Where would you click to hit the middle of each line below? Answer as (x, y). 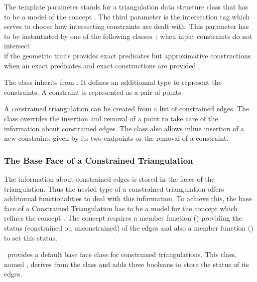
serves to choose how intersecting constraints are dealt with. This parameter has (127, 26)
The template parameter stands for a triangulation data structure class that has (126, 6)
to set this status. (31, 237)
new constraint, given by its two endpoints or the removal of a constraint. (116, 138)
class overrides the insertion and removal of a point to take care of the (111, 118)
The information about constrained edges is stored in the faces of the (109, 178)
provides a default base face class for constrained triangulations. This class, (122, 254)
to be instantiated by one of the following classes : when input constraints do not (128, 36)
